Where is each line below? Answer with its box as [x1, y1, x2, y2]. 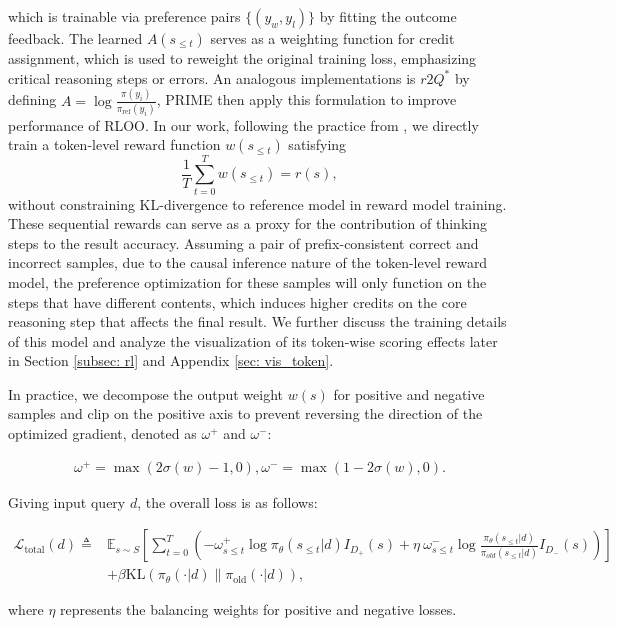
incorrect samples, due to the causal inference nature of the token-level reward [8, 252, 488, 273]
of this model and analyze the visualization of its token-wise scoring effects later [8, 330, 498, 351]
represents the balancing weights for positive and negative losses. [60, 599, 457, 620]
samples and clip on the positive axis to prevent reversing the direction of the [8, 403, 483, 424]
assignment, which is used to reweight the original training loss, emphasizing [8, 48, 477, 68]
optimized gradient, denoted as [8, 423, 197, 444]
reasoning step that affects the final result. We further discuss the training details [8, 311, 507, 332]
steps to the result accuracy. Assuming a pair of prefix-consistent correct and [8, 232, 479, 253]
